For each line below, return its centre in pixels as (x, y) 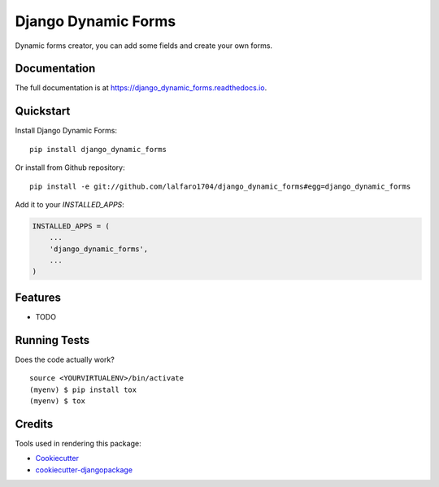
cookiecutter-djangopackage (84, 470)
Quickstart (43, 111)
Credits (34, 424)
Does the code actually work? (65, 359)
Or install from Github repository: (70, 167)
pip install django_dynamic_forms (98, 149)
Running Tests (52, 340)
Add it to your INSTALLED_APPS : (70, 204)
